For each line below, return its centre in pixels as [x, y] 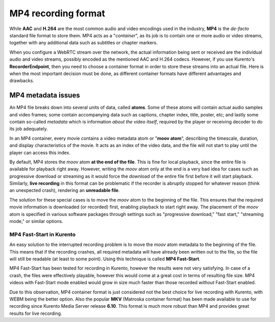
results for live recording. [36, 313]
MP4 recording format [57, 13]
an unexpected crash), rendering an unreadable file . [64, 190]
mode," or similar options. [36, 221]
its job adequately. [29, 129]
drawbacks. [22, 81]
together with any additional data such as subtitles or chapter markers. [84, 43]
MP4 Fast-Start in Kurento [43, 234]
